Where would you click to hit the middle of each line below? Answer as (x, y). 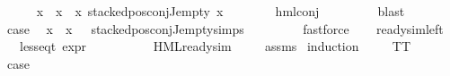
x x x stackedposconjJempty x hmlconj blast (221, 11)
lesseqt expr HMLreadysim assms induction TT (215, 46)
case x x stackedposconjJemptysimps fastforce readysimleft (225, 28)
